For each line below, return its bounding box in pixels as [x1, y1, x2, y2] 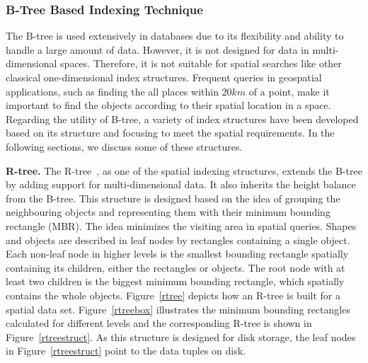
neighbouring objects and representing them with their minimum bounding [6, 204, 330, 219]
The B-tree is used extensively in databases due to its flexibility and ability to [6, 28, 344, 43]
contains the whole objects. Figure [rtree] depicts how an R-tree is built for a [6, 287, 340, 302]
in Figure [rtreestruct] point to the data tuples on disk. [6, 343, 246, 358]
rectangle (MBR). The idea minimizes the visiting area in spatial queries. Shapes [6, 218, 357, 233]
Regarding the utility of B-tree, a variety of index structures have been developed [6, 111, 359, 126]
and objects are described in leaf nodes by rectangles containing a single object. [6, 232, 350, 247]
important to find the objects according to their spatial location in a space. [6, 98, 331, 113]
